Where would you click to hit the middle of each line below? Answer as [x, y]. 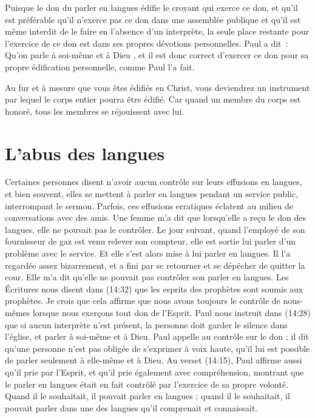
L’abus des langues [85, 153]
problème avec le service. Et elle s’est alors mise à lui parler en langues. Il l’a [148, 253]
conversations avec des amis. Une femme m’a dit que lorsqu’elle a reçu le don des [155, 217]
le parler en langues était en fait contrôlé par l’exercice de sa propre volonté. [147, 384]
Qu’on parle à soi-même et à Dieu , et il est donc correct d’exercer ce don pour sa [157, 55]
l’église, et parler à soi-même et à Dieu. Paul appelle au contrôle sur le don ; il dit [157, 336]
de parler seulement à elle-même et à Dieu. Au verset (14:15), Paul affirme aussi [154, 360]
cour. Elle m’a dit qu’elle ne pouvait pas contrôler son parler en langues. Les [147, 277]
